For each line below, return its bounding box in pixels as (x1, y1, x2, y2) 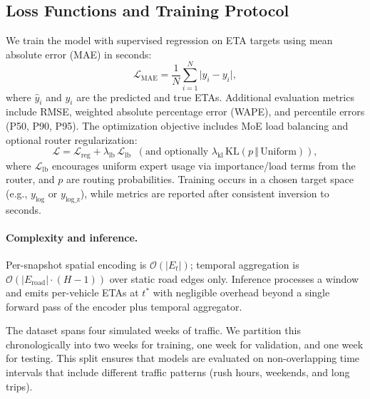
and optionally (145, 147, 209, 157)
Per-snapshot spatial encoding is (6, 256, 147, 271)
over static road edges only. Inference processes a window (109, 271, 359, 286)
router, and (6, 172, 55, 187)
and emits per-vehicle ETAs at (6, 285, 139, 300)
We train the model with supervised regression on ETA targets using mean (6, 33, 333, 48)
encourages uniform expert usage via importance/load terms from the (51, 157, 356, 172)
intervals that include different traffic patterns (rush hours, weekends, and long (6, 365, 350, 380)
